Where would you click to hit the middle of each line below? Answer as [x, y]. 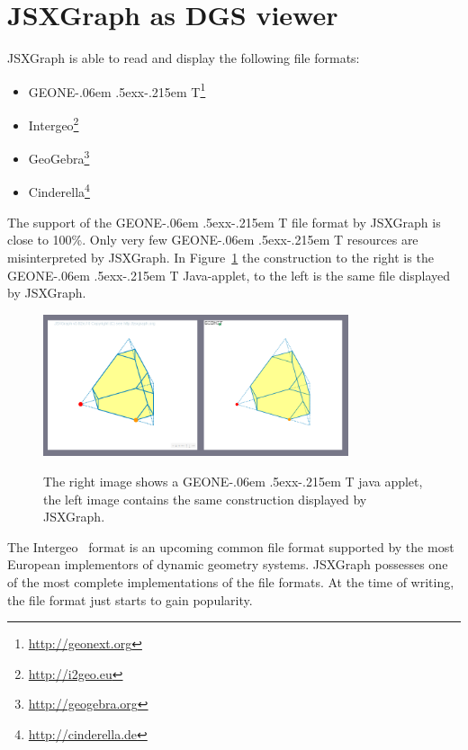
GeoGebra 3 [59, 157]
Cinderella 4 [59, 191]
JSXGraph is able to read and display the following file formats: [184, 58]
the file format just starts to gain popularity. [130, 599]
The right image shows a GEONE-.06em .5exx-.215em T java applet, [233, 481]
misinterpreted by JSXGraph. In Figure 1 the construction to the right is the [220, 257]
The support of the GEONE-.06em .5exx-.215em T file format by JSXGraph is [224, 222]
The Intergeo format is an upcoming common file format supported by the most [231, 546]
